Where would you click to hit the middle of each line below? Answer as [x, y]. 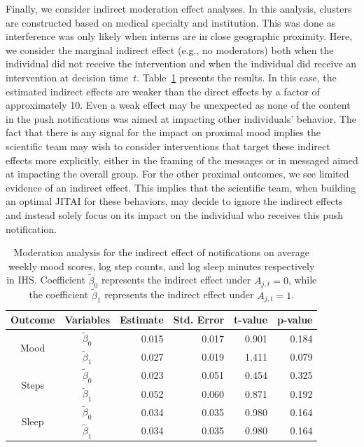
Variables [87, 320]
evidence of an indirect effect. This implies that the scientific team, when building [181, 187]
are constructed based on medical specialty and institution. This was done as [171, 22]
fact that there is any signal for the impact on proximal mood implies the [163, 132]
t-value [251, 320]
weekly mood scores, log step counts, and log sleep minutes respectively [162, 266]
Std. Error [199, 320]
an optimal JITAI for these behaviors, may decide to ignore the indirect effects [174, 201]
